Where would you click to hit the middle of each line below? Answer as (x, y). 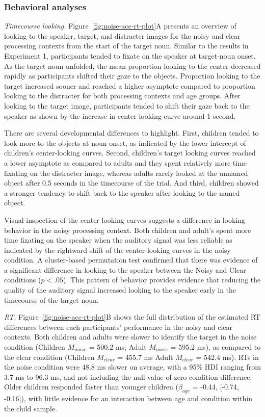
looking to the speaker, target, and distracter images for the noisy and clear (122, 35)
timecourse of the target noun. (51, 299)
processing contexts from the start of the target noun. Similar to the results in (126, 46)
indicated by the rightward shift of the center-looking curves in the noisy (117, 250)
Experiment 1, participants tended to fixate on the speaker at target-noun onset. (130, 56)
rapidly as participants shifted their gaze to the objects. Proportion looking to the (132, 76)
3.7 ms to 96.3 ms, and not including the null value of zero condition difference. (128, 376)
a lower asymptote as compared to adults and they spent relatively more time (126, 162)
